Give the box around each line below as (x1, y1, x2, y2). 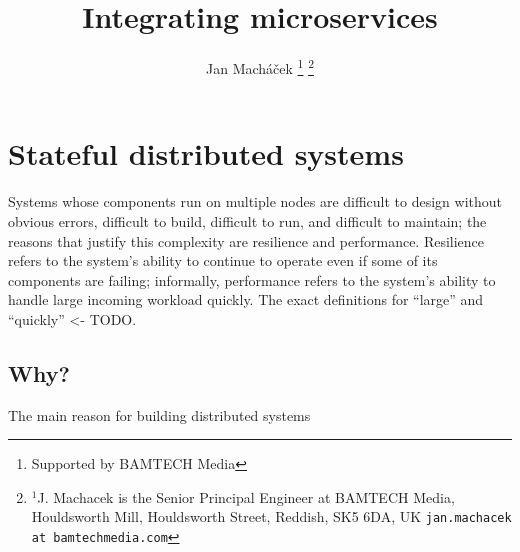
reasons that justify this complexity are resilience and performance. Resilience (8, 230, 485, 251)
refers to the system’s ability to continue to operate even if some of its (8, 250, 438, 271)
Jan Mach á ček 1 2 (206, 55, 314, 78)
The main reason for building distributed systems (8, 404, 311, 425)
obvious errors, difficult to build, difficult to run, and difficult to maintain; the (8, 210, 487, 231)
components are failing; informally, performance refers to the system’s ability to (8, 269, 496, 290)
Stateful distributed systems (8, 133, 404, 174)
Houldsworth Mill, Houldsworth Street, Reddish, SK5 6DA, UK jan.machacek (31, 506, 512, 527)
